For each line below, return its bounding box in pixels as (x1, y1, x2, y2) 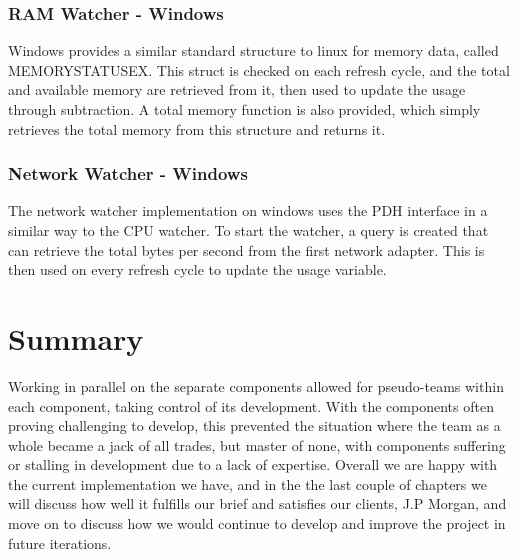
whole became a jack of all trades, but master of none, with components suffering (8, 434, 506, 455)
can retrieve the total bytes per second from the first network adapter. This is (8, 239, 485, 260)
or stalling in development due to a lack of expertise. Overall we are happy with (8, 454, 498, 475)
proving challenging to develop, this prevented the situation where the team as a (8, 415, 501, 436)
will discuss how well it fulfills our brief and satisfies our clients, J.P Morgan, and (8, 493, 507, 514)
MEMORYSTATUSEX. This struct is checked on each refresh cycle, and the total (8, 59, 510, 80)
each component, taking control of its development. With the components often (8, 395, 494, 416)
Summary (8, 317, 144, 358)
